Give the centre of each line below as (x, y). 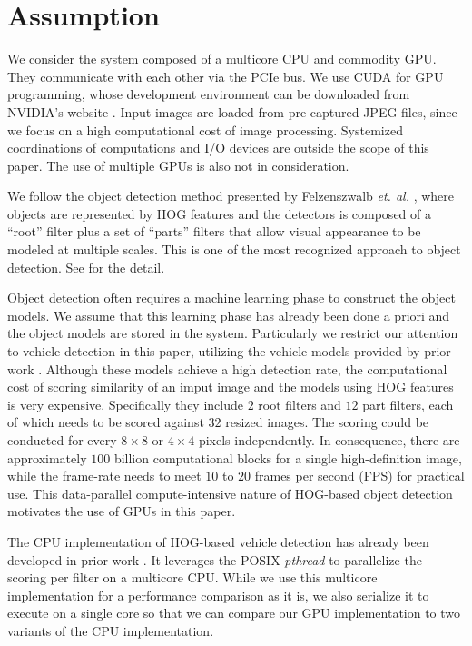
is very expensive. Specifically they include (125, 404)
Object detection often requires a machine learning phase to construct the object (231, 298)
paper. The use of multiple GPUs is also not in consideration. (178, 165)
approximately (47, 457)
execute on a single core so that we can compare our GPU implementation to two (234, 613)
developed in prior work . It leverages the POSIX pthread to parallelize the (215, 559)
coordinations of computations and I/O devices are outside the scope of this (218, 148)
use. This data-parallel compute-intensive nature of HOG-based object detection (230, 493)
